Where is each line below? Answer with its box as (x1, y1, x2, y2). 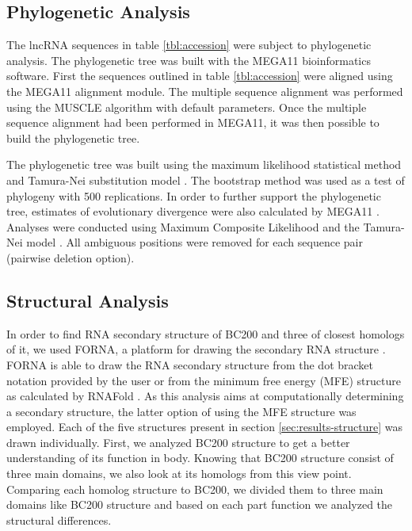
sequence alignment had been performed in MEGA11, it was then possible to (6, 114, 380, 131)
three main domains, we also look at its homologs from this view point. (6, 465, 352, 482)
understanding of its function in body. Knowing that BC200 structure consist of (6, 449, 394, 466)
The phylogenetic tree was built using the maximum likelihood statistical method (6, 156, 402, 173)
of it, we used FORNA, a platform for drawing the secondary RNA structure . (6, 341, 386, 357)
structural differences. (6, 511, 112, 528)
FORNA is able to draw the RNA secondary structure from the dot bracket (6, 356, 374, 372)
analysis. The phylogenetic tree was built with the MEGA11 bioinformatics (6, 52, 371, 68)
